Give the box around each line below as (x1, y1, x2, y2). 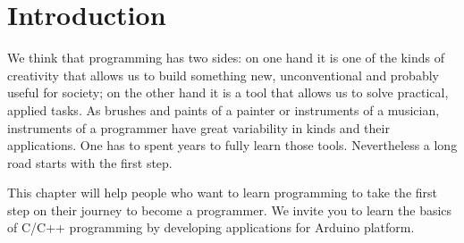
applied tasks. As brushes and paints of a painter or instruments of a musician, (7, 100, 440, 119)
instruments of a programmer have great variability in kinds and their (7, 118, 390, 137)
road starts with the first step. (7, 153, 173, 172)
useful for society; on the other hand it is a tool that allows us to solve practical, (7, 83, 449, 102)
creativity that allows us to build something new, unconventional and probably (7, 65, 439, 84)
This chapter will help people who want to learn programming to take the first (7, 183, 438, 202)
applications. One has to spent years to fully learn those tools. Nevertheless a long (7, 136, 458, 155)
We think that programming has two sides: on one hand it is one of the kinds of (7, 48, 444, 67)
